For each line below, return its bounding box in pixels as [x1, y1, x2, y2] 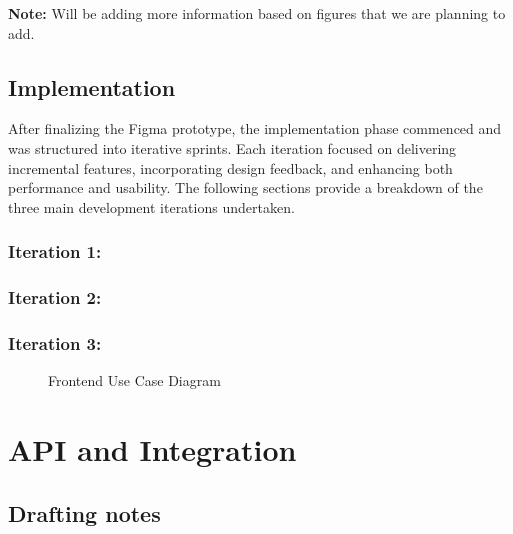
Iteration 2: [8, 285, 102, 310]
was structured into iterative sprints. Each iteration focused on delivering [8, 137, 457, 158]
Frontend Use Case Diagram [48, 370, 221, 391]
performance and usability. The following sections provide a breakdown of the [8, 177, 483, 198]
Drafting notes [8, 497, 161, 528]
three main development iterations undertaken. [8, 196, 295, 217]
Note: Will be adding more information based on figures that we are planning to [8, 3, 506, 23]
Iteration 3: [8, 330, 102, 355]
